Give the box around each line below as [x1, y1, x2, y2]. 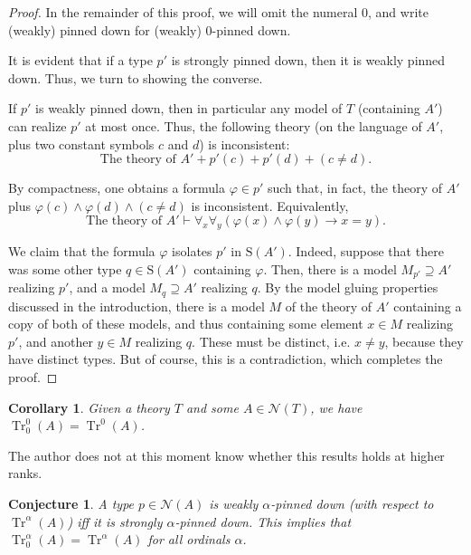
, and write [368, 3, 429, 21]
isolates [172, 242, 212, 261]
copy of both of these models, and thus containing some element [8, 314, 363, 333]
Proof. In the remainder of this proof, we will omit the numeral [8, 3, 358, 21]
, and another [18, 331, 93, 350]
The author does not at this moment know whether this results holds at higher [8, 445, 445, 464]
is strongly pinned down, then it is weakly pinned [171, 51, 446, 70]
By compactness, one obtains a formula [8, 178, 226, 197]
